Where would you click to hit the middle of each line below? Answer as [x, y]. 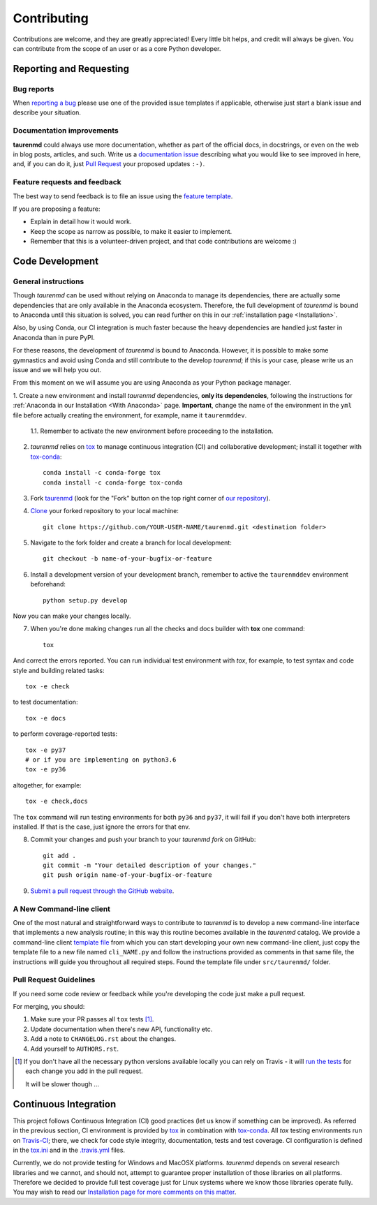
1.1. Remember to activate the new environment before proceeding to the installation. [152, 431]
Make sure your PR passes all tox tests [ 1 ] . [92, 1019]
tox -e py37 [46, 750]
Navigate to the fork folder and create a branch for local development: [131, 543]
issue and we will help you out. [57, 370]
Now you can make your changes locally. [72, 616]
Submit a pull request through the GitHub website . [102, 891]
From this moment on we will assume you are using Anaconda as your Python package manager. [152, 383]
